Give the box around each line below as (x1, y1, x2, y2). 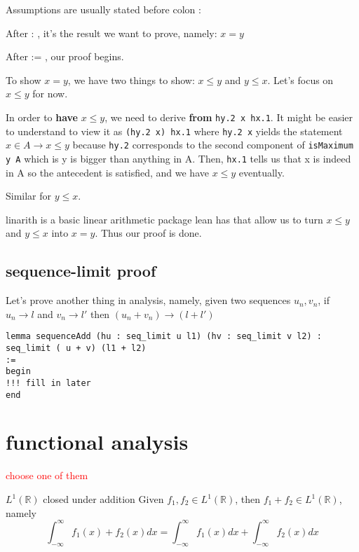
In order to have (6, 109, 79, 124)
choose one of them (6, 468, 88, 483)
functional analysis (6, 427, 189, 456)
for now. (32, 86, 68, 101)
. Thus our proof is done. (95, 226, 202, 240)
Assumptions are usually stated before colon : (6, 2, 201, 16)
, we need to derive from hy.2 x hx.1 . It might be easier (104, 109, 353, 124)
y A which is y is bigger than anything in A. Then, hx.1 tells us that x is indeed (6, 151, 351, 165)
